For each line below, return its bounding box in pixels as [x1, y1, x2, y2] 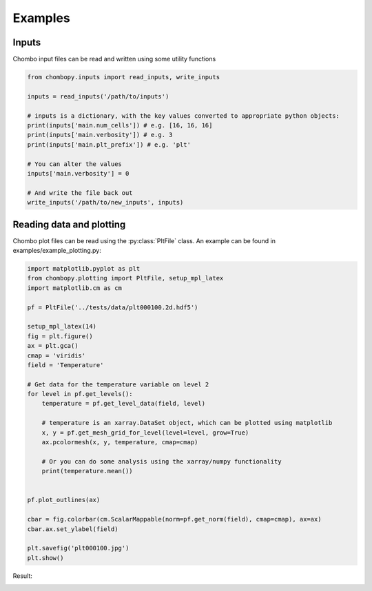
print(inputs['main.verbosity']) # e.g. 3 [27, 131, 173, 139]
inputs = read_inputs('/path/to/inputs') [27, 92, 169, 100]
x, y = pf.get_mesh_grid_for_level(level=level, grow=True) [41, 428, 249, 437]
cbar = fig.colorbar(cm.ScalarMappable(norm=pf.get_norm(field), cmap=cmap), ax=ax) [27, 515, 322, 523]
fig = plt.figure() [27, 332, 93, 340]
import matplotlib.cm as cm [27, 284, 122, 292]
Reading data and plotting [12, 218, 126, 230]
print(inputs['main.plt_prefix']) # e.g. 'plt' [27, 141, 191, 148]
